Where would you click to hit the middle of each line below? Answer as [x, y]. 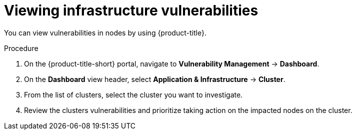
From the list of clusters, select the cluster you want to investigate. [133, 94]
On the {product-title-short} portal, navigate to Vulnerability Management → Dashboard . [172, 63]
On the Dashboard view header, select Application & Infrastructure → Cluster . [155, 79]
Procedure [21, 48]
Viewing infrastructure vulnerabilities [131, 10]
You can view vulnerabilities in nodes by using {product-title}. [105, 32]
